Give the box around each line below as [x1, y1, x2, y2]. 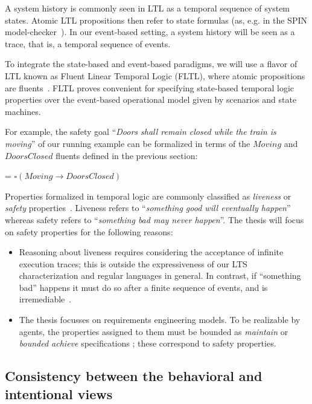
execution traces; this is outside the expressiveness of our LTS [19, 257, 247, 270]
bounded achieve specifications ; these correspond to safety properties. [19, 337, 276, 350]
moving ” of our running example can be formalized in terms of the [5, 137, 250, 149]
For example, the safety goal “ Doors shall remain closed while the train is [5, 125, 276, 138]
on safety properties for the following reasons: [5, 225, 173, 238]
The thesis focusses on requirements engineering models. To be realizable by [19, 313, 301, 326]
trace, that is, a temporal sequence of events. [5, 37, 171, 50]
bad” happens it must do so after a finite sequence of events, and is [19, 281, 268, 293]
